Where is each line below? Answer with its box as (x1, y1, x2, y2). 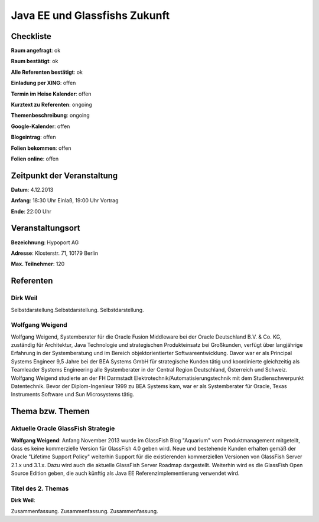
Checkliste (11, 31, 51, 41)
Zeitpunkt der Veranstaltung (11, 170, 118, 180)
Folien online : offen (11, 155, 59, 162)
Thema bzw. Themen (11, 406, 90, 416)
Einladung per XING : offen (11, 80, 76, 87)
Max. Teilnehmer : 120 (11, 260, 65, 268)
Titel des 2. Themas (11, 484, 69, 493)
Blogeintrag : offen (11, 133, 56, 141)
